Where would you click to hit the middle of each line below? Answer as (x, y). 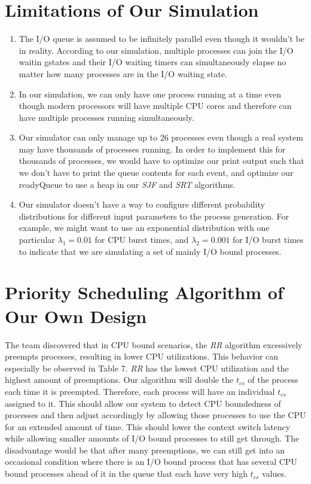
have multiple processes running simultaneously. (106, 117)
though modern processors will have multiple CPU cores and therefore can (155, 106)
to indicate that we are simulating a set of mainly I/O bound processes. (150, 251)
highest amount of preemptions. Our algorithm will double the (119, 380)
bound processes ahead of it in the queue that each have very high (126, 474)
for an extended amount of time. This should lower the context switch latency (148, 426)
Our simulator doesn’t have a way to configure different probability (142, 204)
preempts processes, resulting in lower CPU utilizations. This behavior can (142, 356)
